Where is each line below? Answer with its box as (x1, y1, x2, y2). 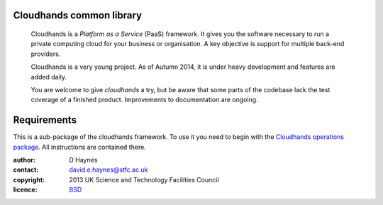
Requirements (13, 114, 77, 126)
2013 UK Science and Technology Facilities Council (69, 175, 219, 184)
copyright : (13, 175, 45, 184)
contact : (13, 165, 39, 174)
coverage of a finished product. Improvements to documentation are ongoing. (30, 96, 258, 104)
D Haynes (69, 156, 98, 165)
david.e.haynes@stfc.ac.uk (69, 165, 148, 174)
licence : (13, 185, 38, 194)
